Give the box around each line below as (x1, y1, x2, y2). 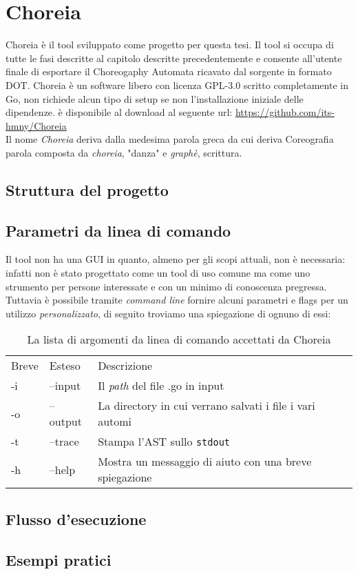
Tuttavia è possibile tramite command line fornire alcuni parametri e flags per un (6, 293, 348, 307)
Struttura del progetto (6, 179, 169, 200)
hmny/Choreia (6, 118, 67, 132)
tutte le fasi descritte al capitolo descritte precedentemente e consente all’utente (6, 50, 342, 65)
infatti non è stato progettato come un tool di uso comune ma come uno (6, 266, 310, 280)
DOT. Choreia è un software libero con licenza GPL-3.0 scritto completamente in (6, 77, 348, 92)
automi (98, 413, 132, 430)
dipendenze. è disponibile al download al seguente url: (6, 105, 233, 119)
